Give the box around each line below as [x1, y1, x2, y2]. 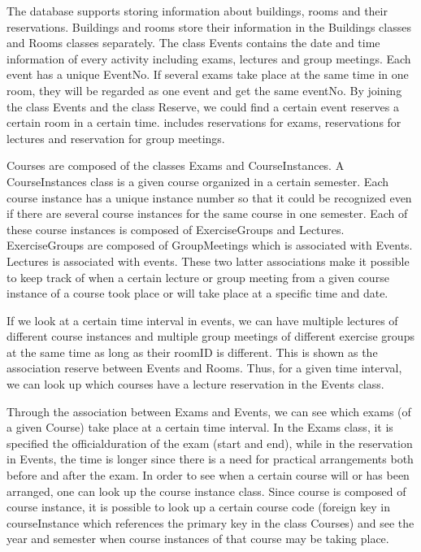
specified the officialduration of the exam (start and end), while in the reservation [7, 434, 413, 451]
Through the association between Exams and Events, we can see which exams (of [7, 402, 411, 419]
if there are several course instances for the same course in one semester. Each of [7, 205, 408, 222]
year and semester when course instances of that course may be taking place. [7, 530, 389, 547]
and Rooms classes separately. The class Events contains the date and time [7, 34, 380, 51]
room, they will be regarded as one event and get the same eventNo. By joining [7, 81, 402, 98]
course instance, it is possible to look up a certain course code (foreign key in [7, 498, 390, 515]
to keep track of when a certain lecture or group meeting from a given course [7, 268, 389, 285]
